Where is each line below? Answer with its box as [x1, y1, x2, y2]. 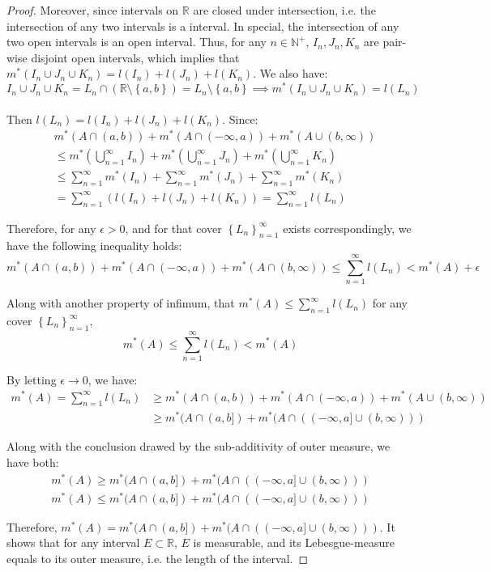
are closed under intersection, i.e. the [193, 2, 376, 18]
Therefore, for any [6, 219, 96, 236]
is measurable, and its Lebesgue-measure [193, 534, 395, 551]
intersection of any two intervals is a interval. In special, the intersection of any [6, 17, 399, 34]
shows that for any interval [6, 534, 140, 551]
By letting [6, 371, 57, 388]
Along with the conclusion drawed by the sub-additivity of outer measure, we [6, 438, 391, 455]
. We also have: [253, 65, 328, 82]
